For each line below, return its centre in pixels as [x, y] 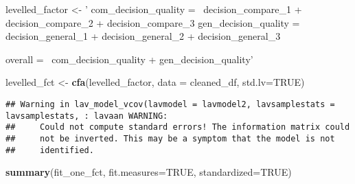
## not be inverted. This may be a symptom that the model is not [170, 138]
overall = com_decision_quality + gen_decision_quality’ [129, 59]
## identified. [50, 150]
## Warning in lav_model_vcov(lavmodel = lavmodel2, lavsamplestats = [170, 104]
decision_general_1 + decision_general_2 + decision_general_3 [143, 36]
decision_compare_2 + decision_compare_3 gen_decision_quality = [153, 22]
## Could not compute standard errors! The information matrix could [178, 127]
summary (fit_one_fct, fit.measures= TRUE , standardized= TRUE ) [149, 172]
